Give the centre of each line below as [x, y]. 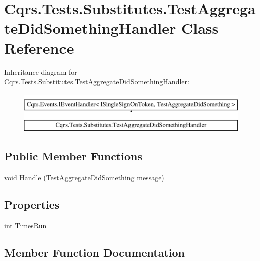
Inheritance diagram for [41, 72]
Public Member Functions [73, 156]
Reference [39, 48]
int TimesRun [25, 225]
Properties [32, 204]
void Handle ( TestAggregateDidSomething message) [84, 177]
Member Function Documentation [95, 252]
